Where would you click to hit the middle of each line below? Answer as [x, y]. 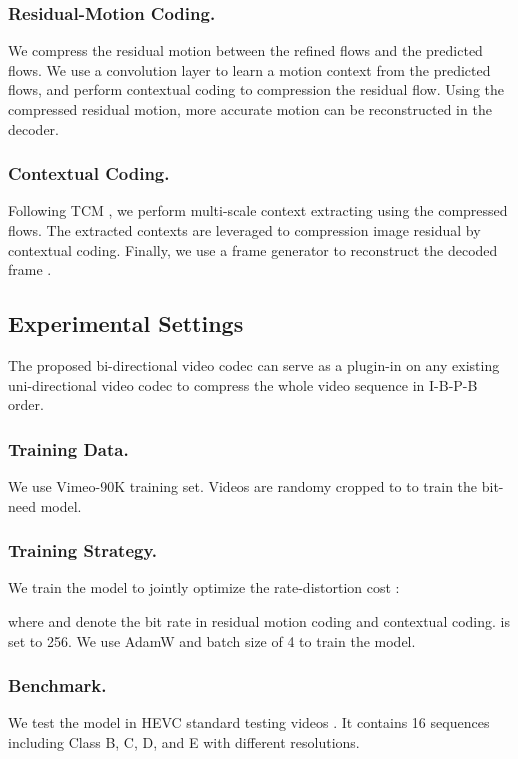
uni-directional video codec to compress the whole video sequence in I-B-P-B [243, 384]
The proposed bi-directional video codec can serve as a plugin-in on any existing [254, 364]
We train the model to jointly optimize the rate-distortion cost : [204, 587]
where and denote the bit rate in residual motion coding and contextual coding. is [259, 620]
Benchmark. [57, 685]
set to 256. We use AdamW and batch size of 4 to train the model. [212, 640]
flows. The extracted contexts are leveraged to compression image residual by [244, 230]
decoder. [33, 128]
